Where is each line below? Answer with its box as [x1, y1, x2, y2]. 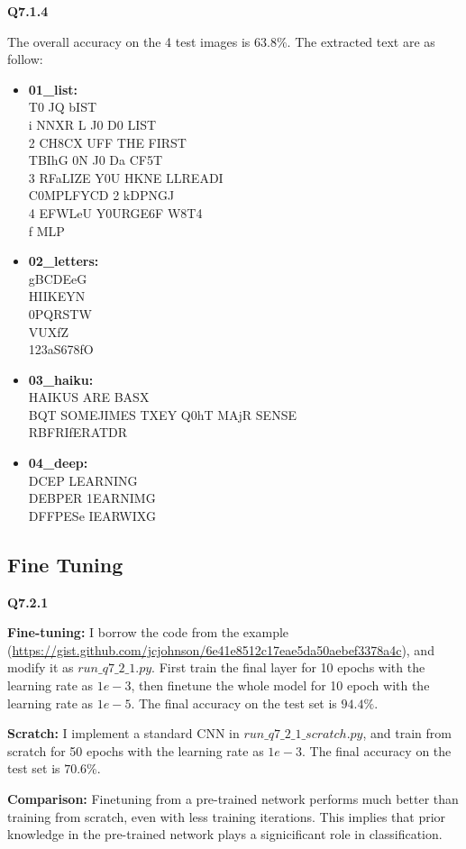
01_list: [28, 79, 78, 98]
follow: [7, 50, 43, 68]
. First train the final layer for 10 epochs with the [151, 658, 425, 677]
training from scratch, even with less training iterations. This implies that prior [7, 807, 446, 826]
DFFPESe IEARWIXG [28, 506, 156, 525]
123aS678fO [28, 340, 94, 359]
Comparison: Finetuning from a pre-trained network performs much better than [7, 789, 459, 808]
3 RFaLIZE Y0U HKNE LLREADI [28, 168, 224, 187]
